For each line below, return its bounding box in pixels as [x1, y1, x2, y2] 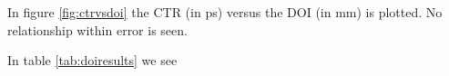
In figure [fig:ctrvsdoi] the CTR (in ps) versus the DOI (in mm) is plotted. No [7, 3, 443, 21]
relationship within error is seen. [7, 20, 188, 39]
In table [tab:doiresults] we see [7, 51, 178, 70]
